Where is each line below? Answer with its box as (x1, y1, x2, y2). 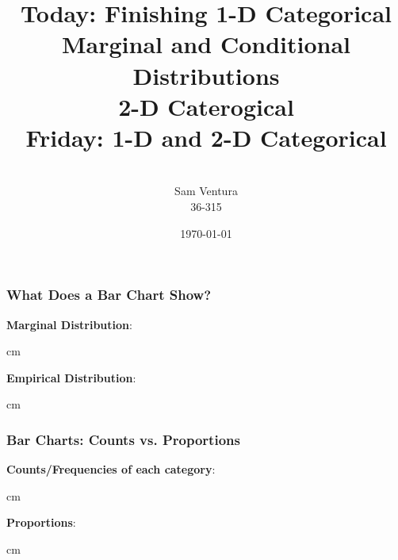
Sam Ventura (174, 182, 238, 199)
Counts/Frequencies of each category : (6, 461, 216, 478)
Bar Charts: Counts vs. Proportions (6, 429, 240, 449)
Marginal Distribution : (6, 316, 132, 332)
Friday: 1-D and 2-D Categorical (25, 121, 387, 153)
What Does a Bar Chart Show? (6, 285, 212, 305)
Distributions (132, 59, 280, 91)
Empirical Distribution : (6, 369, 136, 385)
